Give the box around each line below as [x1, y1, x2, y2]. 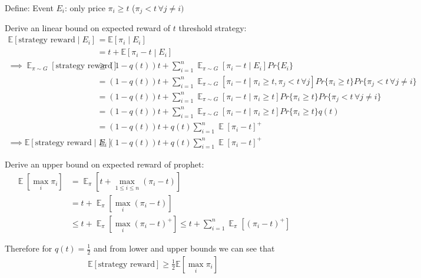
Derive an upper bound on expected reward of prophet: [5, 158, 204, 170]
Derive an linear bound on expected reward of [5, 22, 171, 34]
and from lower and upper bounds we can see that [93, 242, 275, 254]
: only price [65, 2, 105, 14]
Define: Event [5, 2, 54, 14]
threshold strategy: [178, 22, 247, 34]
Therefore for [5, 242, 52, 254]
